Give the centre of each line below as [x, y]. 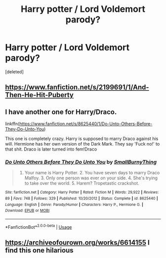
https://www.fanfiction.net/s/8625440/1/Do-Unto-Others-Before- [86, 124]
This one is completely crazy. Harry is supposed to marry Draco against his [82, 139]
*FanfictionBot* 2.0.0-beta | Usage [39, 227]
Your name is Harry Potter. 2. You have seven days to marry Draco [92, 173]
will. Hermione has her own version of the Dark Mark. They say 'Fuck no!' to [83, 144]
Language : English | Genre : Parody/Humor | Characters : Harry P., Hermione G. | [74, 205]
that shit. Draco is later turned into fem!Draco [51, 149]
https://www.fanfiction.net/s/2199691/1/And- [77, 87]
